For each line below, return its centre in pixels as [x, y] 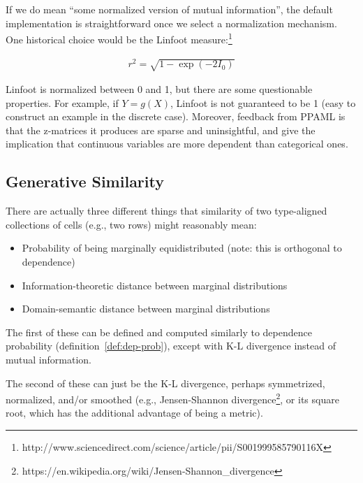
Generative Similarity [85, 181]
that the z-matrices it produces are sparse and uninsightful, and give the [161, 130]
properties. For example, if [62, 102]
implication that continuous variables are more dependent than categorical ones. [177, 144]
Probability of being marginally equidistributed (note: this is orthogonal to [182, 248]
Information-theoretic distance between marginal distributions [155, 285]
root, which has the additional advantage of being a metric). [134, 413]
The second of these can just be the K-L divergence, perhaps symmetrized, [165, 383]
